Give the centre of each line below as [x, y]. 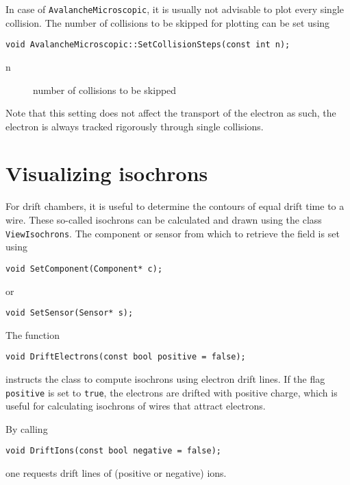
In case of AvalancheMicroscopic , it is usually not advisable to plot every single [175, 9]
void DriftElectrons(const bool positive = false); [126, 357]
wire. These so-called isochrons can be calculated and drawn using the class [164, 220]
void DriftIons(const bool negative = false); [113, 451]
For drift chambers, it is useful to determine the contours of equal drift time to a [175, 206]
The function [33, 334]
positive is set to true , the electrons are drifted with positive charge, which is [172, 392]
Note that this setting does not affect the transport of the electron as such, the [171, 113]
